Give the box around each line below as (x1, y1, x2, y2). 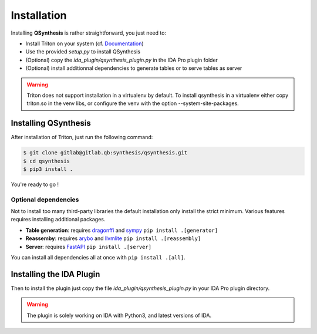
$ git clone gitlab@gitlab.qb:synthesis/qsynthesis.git (23, 150, 188, 156)
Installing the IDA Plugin (11, 269, 100, 279)
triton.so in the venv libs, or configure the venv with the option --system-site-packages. (26, 100, 239, 107)
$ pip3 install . (23, 166, 73, 173)
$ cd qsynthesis (23, 157, 70, 164)
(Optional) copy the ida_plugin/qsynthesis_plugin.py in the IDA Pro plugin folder (25, 56, 218, 63)
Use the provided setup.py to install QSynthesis (25, 48, 141, 55)
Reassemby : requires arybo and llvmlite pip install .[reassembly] (25, 235, 201, 242)
